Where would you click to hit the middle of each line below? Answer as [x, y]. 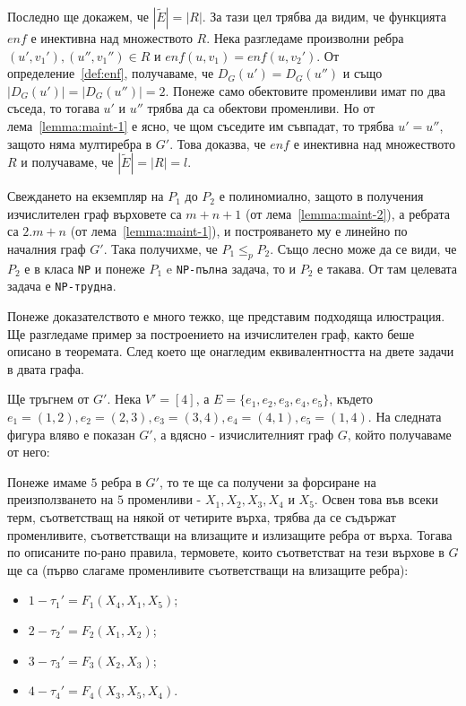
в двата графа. [46, 368]
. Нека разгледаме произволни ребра [305, 38]
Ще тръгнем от [48, 399]
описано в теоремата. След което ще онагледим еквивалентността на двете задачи [231, 351]
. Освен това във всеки [376, 499]
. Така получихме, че [160, 248]
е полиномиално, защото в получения [321, 196]
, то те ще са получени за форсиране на [268, 481]
